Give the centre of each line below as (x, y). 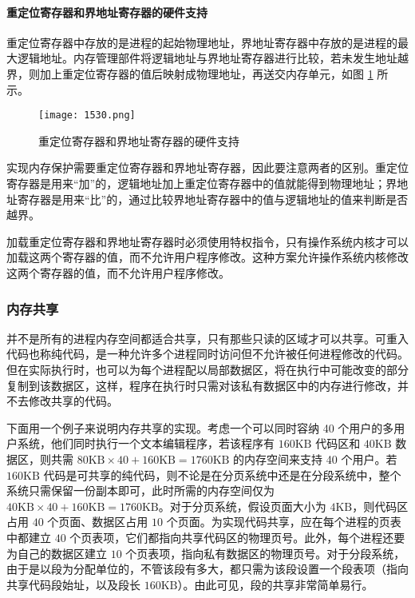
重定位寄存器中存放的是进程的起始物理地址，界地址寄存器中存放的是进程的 (202, 42)
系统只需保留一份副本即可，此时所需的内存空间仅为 (140, 490)
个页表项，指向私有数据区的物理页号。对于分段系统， (265, 553)
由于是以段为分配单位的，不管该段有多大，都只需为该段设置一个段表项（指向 (207, 569)
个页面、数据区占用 (98, 522)
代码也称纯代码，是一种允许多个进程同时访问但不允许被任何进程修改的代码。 (207, 354)
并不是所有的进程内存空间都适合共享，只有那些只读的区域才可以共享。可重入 (207, 338)
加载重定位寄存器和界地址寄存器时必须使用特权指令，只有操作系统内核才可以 (207, 241)
